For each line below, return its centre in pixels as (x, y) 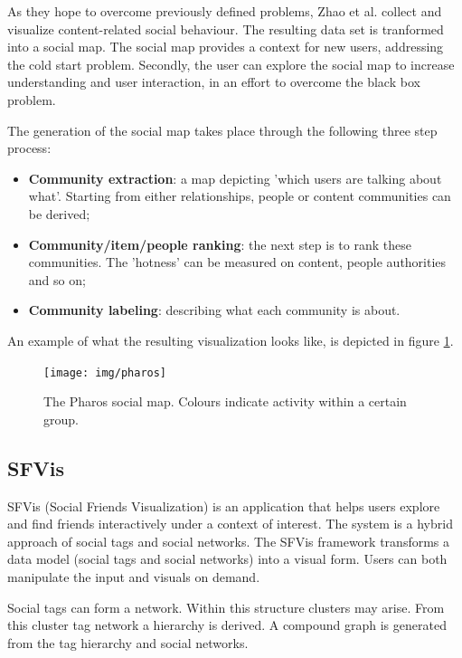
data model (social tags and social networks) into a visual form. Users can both (227, 559)
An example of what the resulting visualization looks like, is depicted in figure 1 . (231, 340)
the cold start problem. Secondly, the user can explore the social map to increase (231, 64)
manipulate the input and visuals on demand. (134, 576)
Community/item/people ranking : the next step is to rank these (220, 244)
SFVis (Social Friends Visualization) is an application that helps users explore (224, 505)
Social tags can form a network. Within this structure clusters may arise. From (226, 607)
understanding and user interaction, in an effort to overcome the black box (214, 82)
